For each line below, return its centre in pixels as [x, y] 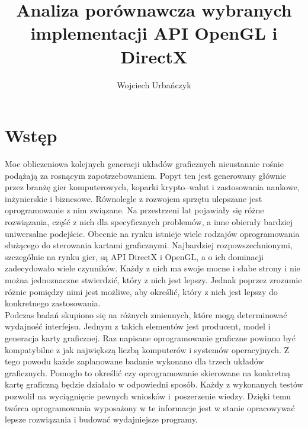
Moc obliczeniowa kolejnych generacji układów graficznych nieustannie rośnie [144, 164]
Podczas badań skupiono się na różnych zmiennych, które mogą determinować [146, 314]
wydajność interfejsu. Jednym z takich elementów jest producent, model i [138, 326]
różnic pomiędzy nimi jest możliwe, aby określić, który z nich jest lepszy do [141, 291]
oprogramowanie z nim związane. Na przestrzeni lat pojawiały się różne [134, 210]
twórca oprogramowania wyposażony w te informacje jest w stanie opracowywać [150, 407]
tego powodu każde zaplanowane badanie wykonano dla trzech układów [134, 361]
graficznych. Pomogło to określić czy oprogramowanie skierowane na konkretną [148, 372]
